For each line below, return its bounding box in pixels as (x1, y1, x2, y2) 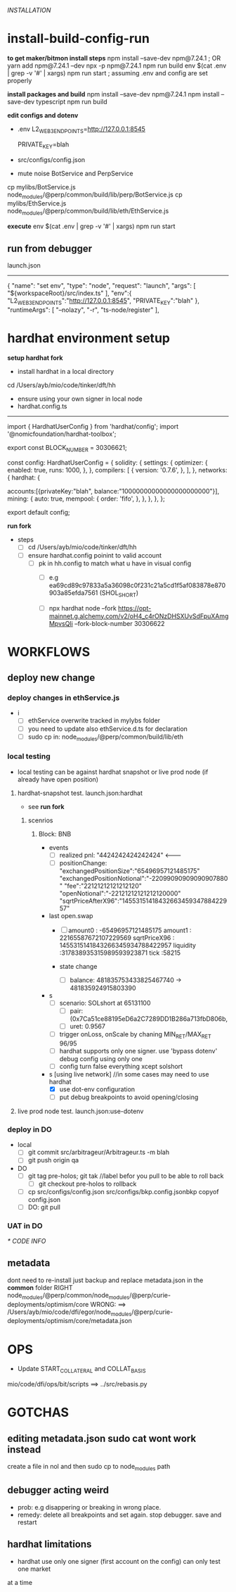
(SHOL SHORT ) (99, 588, 139, 598)
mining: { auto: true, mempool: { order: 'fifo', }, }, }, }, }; (7, 494, 165, 503)
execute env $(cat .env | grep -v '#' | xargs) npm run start (7, 222, 176, 231)
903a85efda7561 (48, 588, 98, 597)
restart (17, 1517, 37, 1527)
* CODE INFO (7, 1237, 46, 1246)
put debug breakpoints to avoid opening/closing (59, 1093, 199, 1101)
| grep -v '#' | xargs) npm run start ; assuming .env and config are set (7, 68, 209, 77)
